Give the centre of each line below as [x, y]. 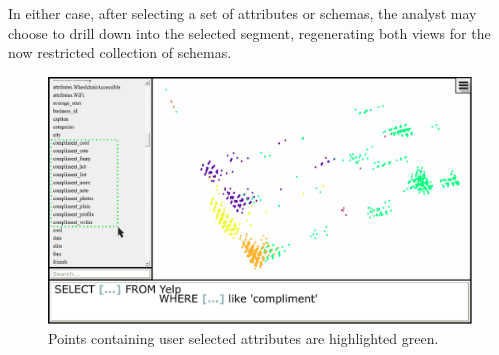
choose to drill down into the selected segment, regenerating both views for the [249, 32]
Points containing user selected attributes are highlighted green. [243, 337]
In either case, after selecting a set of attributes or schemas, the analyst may [242, 13]
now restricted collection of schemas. [120, 52]
